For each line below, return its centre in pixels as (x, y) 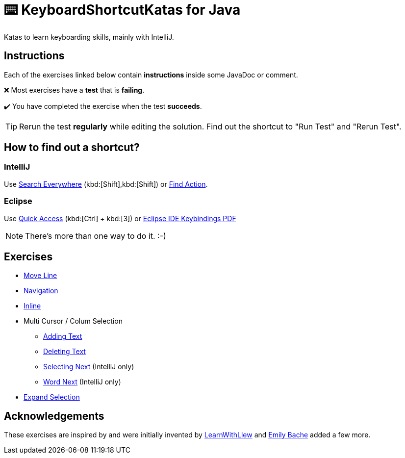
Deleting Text (64, 352)
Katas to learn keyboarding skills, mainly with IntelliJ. (89, 37)
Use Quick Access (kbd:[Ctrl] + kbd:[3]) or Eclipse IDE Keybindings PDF (120, 218)
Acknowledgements (54, 416)
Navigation (41, 291)
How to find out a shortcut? (72, 148)
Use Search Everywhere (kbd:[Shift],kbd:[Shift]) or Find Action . (106, 184)
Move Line (40, 276)
